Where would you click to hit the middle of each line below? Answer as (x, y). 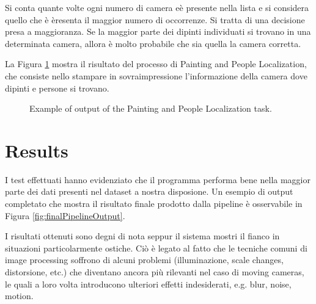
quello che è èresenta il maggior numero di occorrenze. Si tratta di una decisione (155, 19)
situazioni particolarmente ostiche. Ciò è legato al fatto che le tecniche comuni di (156, 248)
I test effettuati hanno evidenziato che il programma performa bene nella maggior (158, 179)
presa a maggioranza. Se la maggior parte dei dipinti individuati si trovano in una (158, 31)
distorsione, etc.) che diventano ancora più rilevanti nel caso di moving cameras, (155, 272)
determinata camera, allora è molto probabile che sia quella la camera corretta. (153, 43)
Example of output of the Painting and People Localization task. (151, 108)
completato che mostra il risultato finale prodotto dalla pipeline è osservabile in (154, 204)
